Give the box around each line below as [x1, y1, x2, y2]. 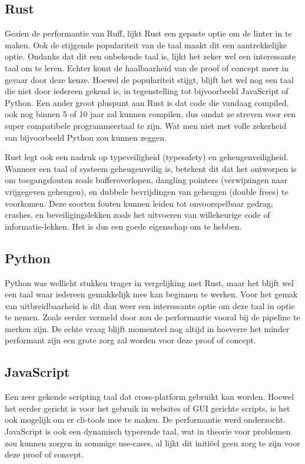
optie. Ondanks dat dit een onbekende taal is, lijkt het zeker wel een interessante [5, 50, 296, 62]
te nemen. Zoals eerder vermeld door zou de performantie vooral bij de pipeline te [5, 311, 300, 323]
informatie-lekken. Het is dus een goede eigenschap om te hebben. [5, 220, 242, 232]
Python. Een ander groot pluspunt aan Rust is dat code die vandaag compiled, [5, 96, 289, 108]
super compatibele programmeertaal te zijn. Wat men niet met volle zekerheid [5, 119, 287, 131]
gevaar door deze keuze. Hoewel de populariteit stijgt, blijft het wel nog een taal [5, 73, 294, 85]
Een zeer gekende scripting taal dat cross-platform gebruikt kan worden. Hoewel [5, 390, 294, 403]
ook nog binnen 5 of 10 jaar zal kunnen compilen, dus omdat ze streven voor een [5, 108, 296, 120]
